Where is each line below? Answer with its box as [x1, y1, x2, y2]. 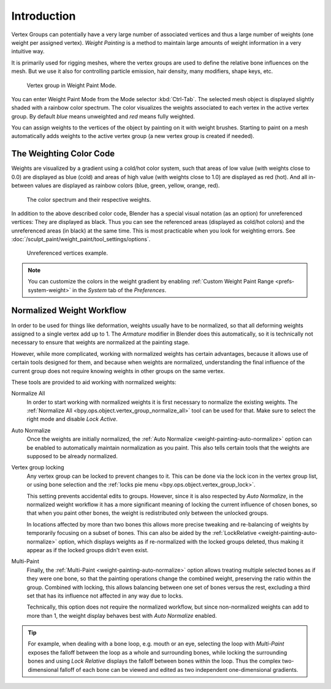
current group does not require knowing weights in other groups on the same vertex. [11, 367, 225, 374]
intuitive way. [11, 48, 45, 55]
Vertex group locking [11, 464, 64, 471]
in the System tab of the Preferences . [72, 286, 167, 294]
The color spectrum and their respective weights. [26, 196, 151, 203]
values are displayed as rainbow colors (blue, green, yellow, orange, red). [34, 182, 220, 190]
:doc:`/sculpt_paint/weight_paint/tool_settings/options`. [11, 236, 151, 243]
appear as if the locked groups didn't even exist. [26, 546, 149, 553]
